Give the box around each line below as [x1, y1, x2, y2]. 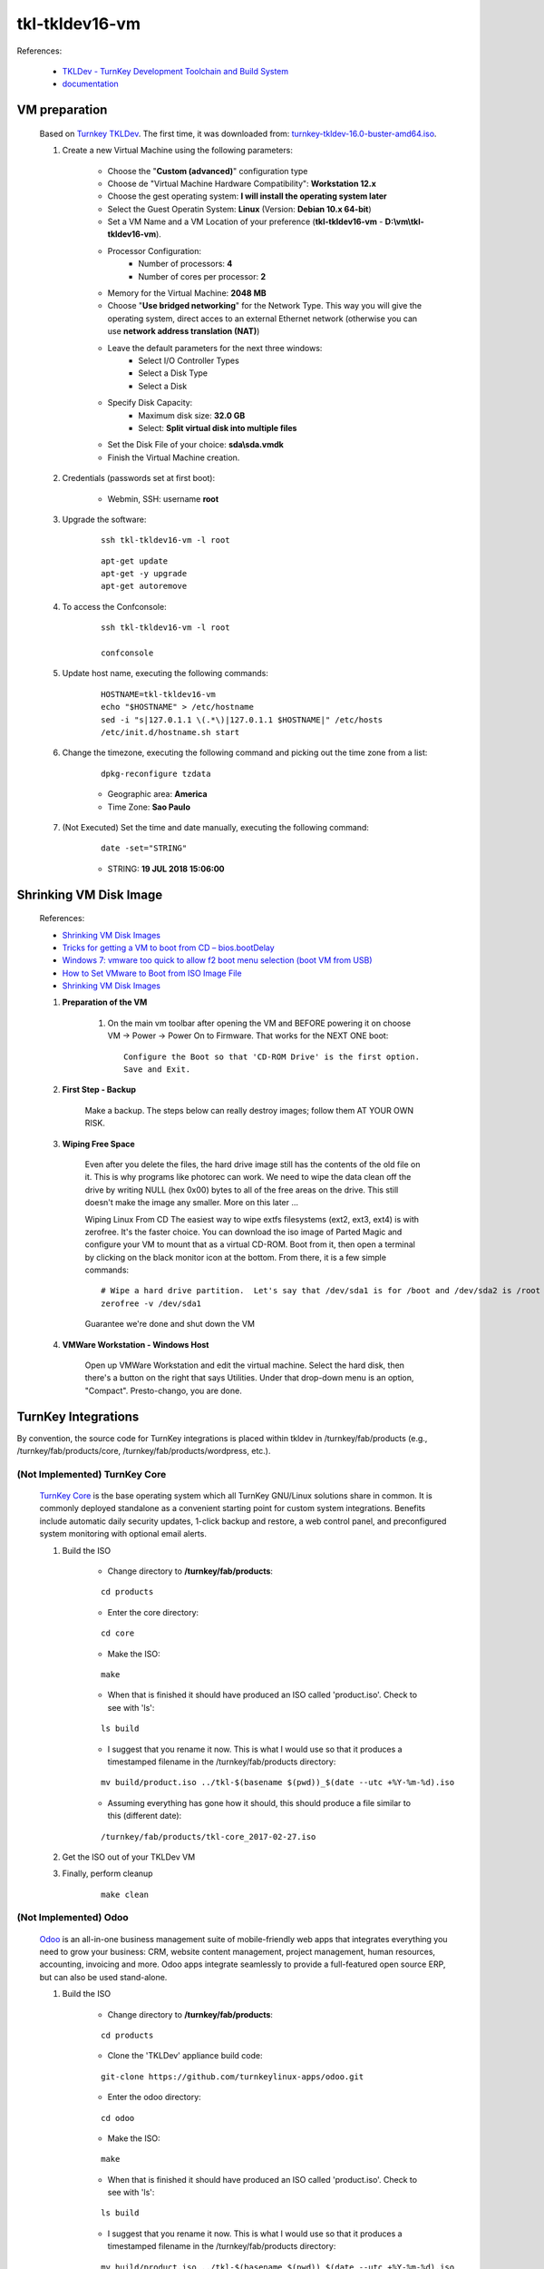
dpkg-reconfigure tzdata [101, 768, 211, 779]
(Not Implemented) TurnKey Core [16, 1468, 167, 1480]
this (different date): [107, 1811, 182, 1822]
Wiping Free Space [62, 1138, 135, 1149]
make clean [101, 1889, 150, 1900]
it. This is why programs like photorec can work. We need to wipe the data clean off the [84, 1172, 412, 1183]
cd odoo [101, 2113, 135, 2123]
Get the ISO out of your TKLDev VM [62, 1852, 196, 1862]
